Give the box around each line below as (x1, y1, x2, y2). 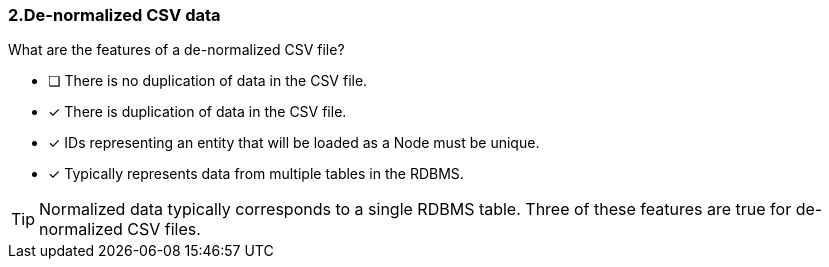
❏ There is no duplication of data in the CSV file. (48, 72, 368, 90)
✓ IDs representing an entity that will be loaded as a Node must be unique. (48, 134, 540, 152)
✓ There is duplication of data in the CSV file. (48, 103, 347, 121)
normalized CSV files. (39, 219, 201, 240)
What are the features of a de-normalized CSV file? (8, 41, 345, 59)
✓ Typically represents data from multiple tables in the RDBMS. (48, 165, 464, 183)
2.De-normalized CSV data (8, 5, 221, 25)
